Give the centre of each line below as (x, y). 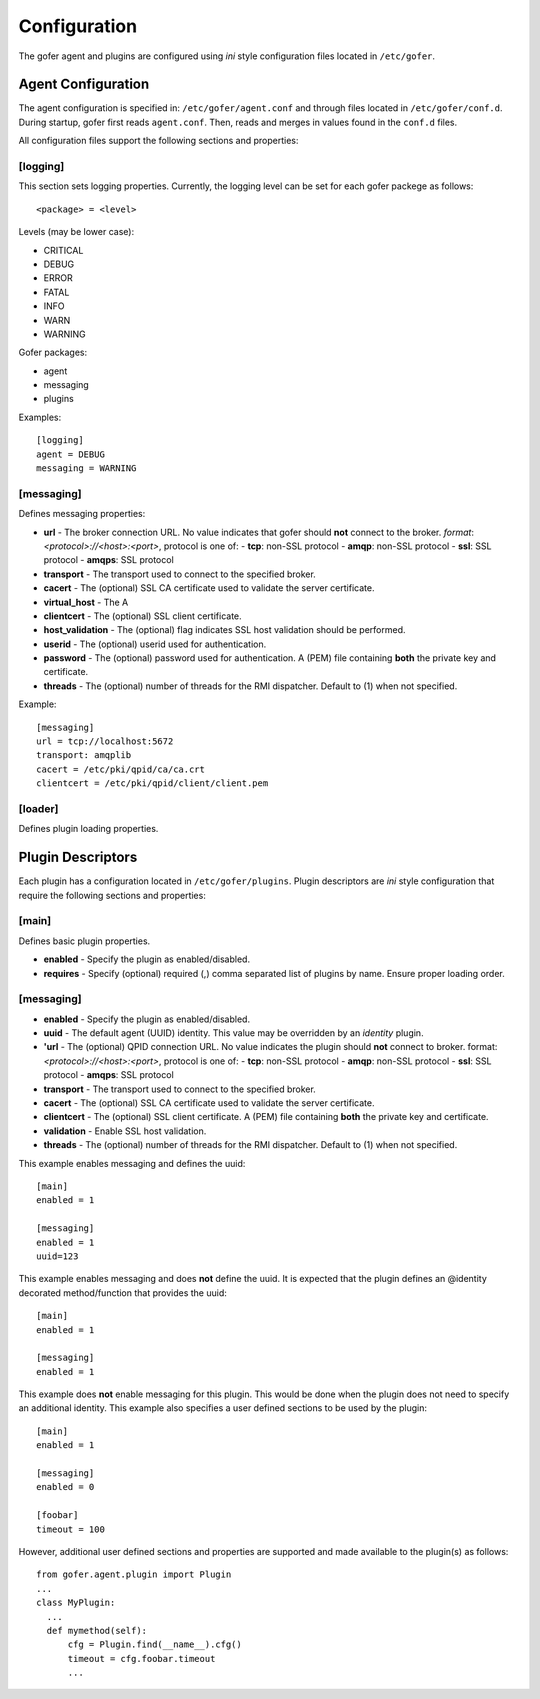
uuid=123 (57, 1256)
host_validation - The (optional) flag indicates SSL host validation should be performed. (224, 630)
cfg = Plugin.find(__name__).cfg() (154, 1644)
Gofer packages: (53, 352)
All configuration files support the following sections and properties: (158, 141)
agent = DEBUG (70, 454)
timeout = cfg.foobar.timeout (141, 1658)
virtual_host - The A (86, 602)
